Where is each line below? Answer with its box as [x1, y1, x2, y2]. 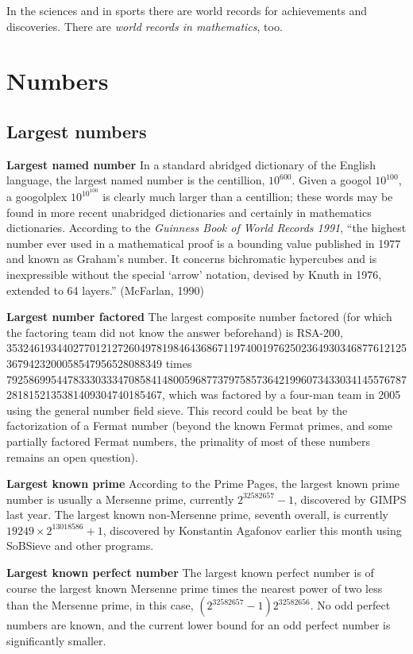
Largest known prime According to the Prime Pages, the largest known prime [6, 475, 400, 492]
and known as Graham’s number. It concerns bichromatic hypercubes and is [6, 250, 377, 267]
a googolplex [6, 188, 68, 205]
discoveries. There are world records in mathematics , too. [6, 17, 283, 34]
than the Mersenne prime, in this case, [6, 597, 194, 613]
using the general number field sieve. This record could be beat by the [6, 401, 348, 418]
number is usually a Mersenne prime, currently [6, 490, 234, 507]
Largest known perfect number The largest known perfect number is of [6, 564, 374, 581]
